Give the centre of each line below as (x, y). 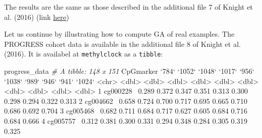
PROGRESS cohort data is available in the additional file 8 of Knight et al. (123, 44)
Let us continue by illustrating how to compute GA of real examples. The (119, 34)
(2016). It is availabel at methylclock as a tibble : (84, 54)
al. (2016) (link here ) (37, 17)
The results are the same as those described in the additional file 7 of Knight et (129, 7)
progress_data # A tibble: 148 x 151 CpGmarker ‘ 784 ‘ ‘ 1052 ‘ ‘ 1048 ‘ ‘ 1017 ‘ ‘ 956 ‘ (129, 71)
